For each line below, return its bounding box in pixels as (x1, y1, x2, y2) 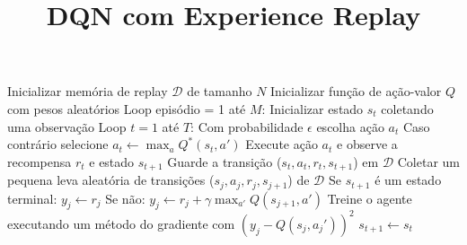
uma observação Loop (7, 117, 127, 136)
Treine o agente (327, 188, 412, 207)
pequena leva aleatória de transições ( (7, 171, 215, 189)
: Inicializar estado (261, 99, 364, 118)
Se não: (105, 188, 145, 207)
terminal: (7, 188, 57, 207)
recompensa (7, 152, 72, 171)
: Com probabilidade (190, 117, 304, 136)
